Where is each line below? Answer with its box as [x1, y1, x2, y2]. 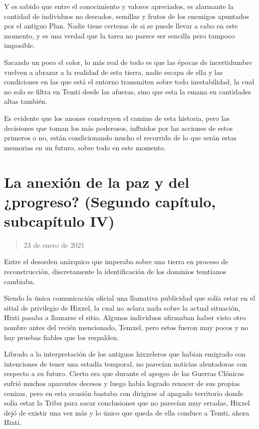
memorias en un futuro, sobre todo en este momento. [4, 142, 166, 152]
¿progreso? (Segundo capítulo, [4, 191, 216, 211]
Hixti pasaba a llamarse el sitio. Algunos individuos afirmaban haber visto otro [4, 312, 246, 323]
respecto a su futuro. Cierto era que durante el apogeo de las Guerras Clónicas [4, 368, 245, 379]
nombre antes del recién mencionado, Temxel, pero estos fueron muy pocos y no [4, 322, 249, 332]
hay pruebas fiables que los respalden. [4, 332, 119, 342]
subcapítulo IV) [4, 210, 115, 231]
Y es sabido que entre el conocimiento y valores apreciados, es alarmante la [4, 1, 234, 11]
